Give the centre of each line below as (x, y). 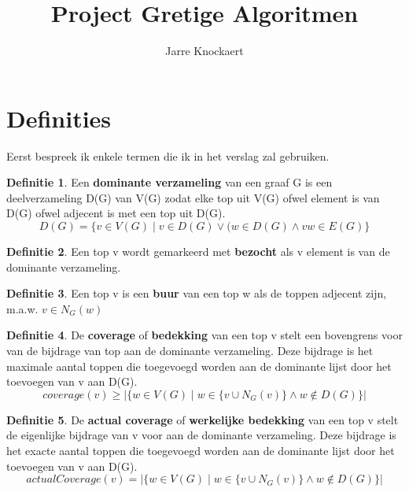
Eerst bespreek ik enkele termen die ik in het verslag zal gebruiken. (168, 155)
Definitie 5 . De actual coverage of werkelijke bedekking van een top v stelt (203, 419)
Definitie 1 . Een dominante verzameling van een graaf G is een (169, 182)
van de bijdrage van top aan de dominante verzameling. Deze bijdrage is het (190, 350)
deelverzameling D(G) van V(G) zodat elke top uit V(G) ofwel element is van (193, 197)
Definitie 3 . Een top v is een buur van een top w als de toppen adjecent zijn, (197, 293)
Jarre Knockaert (204, 51)
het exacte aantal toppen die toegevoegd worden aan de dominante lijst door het (201, 450)
